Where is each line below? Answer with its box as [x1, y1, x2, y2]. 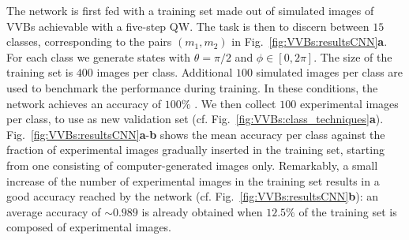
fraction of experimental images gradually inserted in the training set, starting [6, 141, 385, 158]
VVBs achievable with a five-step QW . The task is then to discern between [6, 17, 370, 34]
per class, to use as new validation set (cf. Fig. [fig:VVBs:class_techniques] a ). [6, 111, 384, 127]
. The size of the [313, 48, 392, 65]
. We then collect [194, 95, 276, 111]
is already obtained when [141, 203, 263, 219]
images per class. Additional [96, 64, 233, 81]
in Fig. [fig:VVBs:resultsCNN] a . [231, 33, 388, 50]
